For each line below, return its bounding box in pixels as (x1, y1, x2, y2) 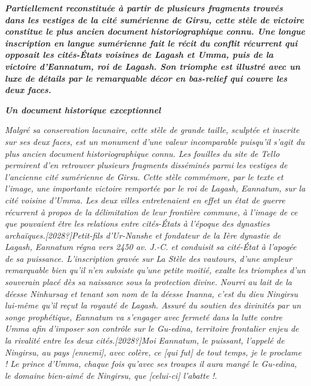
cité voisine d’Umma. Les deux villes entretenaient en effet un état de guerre (5, 193, 285, 206)
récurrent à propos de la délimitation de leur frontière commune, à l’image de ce (5, 205, 298, 218)
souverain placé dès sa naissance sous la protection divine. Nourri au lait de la (5, 276, 292, 288)
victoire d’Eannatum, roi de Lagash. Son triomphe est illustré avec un (5, 60, 300, 72)
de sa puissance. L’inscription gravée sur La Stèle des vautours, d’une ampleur (5, 252, 292, 264)
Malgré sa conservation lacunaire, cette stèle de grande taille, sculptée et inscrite (5, 123, 300, 136)
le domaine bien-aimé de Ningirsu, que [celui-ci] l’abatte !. (5, 369, 217, 381)
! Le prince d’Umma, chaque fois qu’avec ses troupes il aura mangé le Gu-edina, (5, 357, 297, 370)
